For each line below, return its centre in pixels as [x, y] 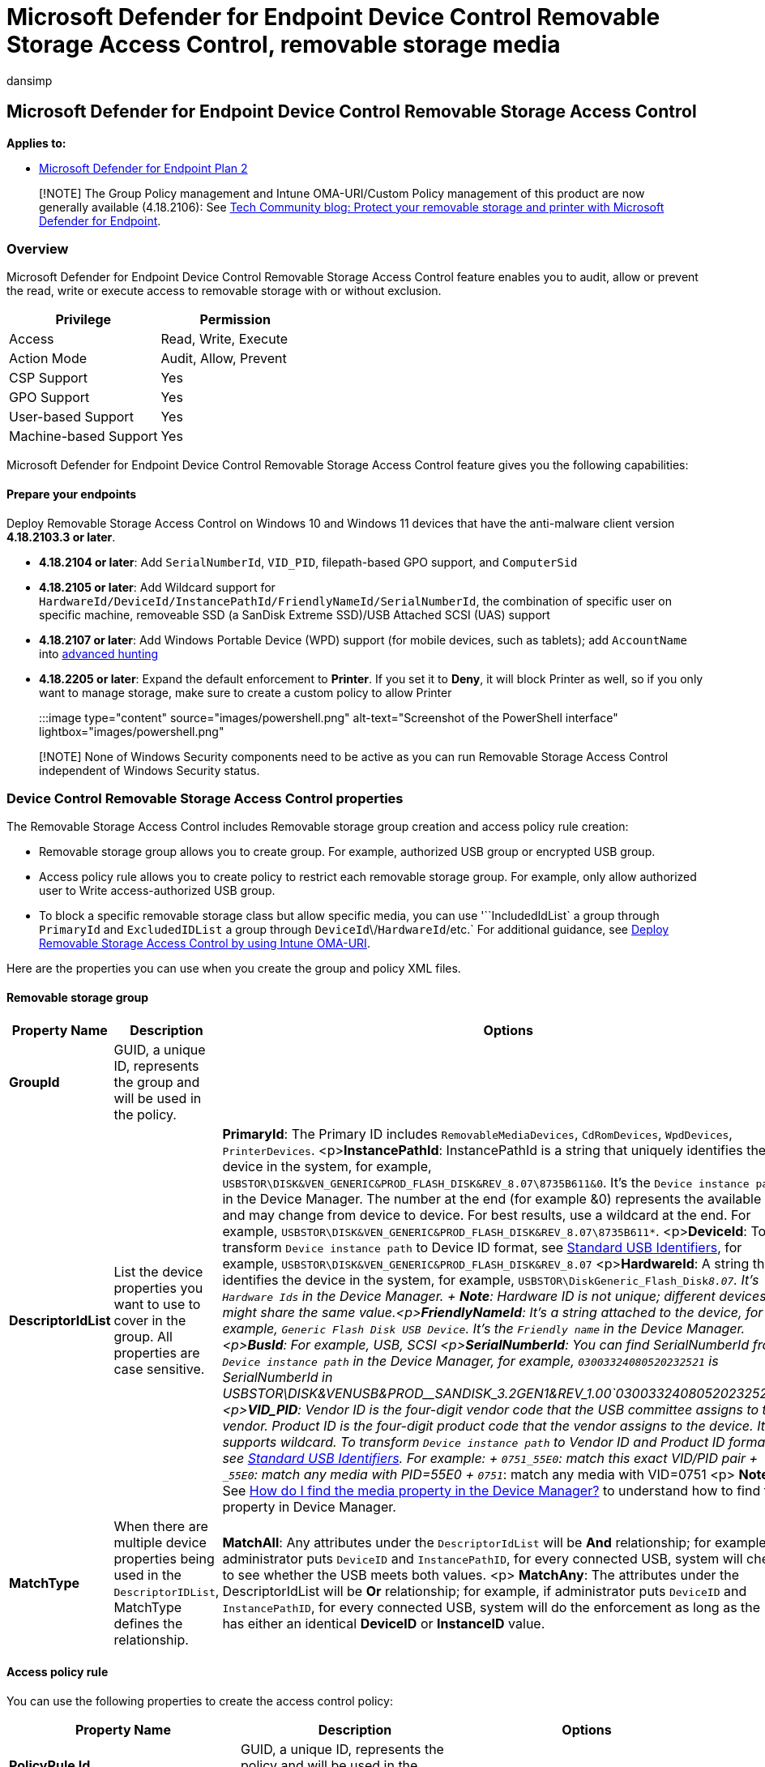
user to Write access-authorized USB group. [157, 891]
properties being [164, 1558]
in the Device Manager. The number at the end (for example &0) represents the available [492, 1198]
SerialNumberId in [278, 1377]
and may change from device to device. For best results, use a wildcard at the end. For [487, 1215]
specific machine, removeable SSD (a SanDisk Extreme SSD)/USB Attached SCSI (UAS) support [295, 614]
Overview [38, 248]
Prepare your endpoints [72, 494]
